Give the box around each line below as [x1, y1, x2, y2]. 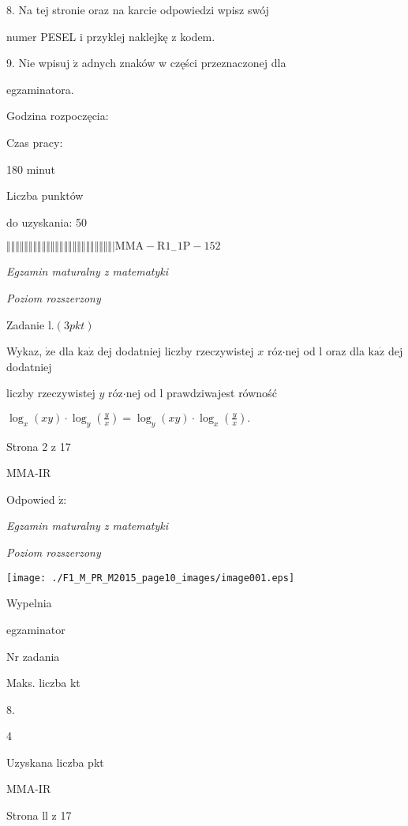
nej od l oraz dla [285, 343, 365, 359]
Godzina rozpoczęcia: [6, 107, 109, 124]
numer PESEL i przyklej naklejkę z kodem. [6, 28, 215, 44]
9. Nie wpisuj [6, 54, 70, 71]
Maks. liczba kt [6, 674, 80, 691]
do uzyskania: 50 [6, 213, 87, 230]
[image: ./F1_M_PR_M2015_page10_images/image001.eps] [6, 572, 295, 584]
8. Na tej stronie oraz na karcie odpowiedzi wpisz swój [6, 2, 269, 17]
